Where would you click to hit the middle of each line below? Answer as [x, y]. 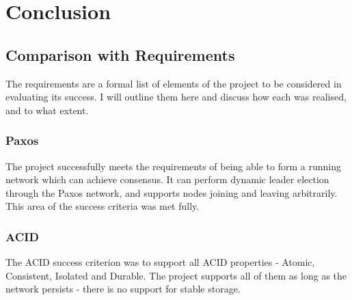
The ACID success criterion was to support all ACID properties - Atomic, [160, 262]
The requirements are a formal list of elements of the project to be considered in [174, 83]
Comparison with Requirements [120, 54]
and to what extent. [47, 110]
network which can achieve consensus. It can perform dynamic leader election [167, 179]
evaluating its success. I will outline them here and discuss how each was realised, [176, 97]
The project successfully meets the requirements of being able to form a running [173, 166]
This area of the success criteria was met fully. [103, 206]
